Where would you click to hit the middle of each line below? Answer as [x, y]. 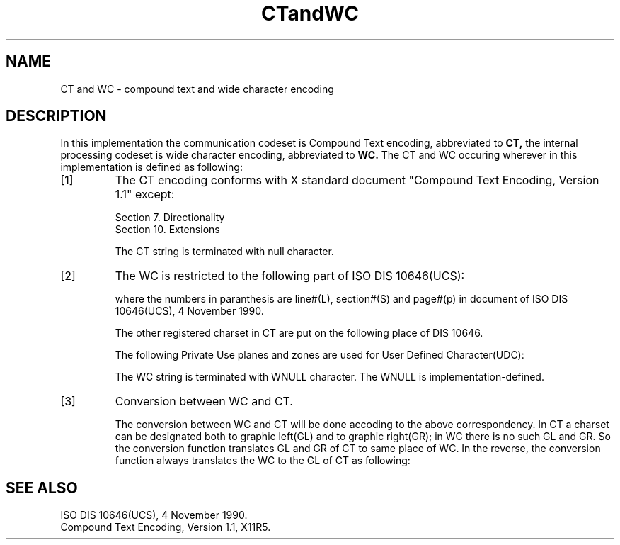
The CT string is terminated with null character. [224, 252]
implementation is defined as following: [151, 167]
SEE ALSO [42, 488]
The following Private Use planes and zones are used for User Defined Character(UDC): [320, 355]
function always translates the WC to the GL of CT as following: [263, 461]
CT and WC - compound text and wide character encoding [197, 89]
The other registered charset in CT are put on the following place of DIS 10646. [299, 333]
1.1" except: [145, 195]
